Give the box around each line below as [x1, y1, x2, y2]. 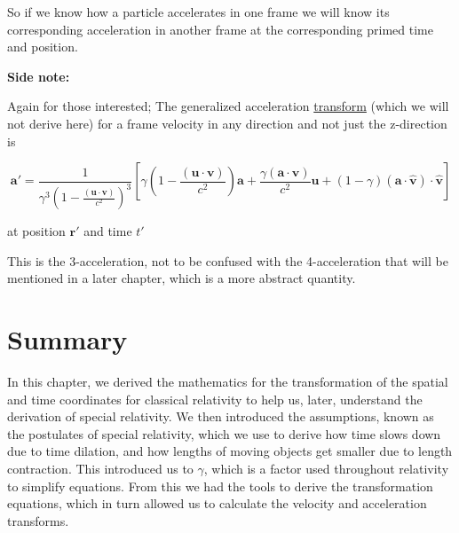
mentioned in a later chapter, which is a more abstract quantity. [7, 269, 356, 287]
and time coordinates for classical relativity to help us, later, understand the [7, 389, 423, 408]
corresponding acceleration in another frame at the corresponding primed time [7, 20, 433, 38]
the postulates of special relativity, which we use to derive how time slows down [7, 424, 441, 443]
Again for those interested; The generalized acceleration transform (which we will [7, 97, 449, 115]
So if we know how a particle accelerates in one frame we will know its [7, 3, 390, 20]
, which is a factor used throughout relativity [203, 459, 449, 477]
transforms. [7, 511, 69, 529]
